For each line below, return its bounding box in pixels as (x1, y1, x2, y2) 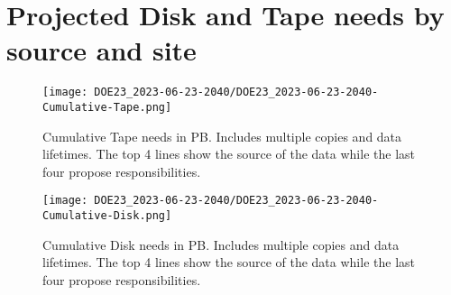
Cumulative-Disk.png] (42, 209, 172, 223)
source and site (6, 32, 197, 69)
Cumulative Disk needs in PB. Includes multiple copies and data (42, 235, 400, 254)
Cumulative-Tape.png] (42, 100, 172, 114)
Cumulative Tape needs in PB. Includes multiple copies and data (42, 126, 402, 145)
